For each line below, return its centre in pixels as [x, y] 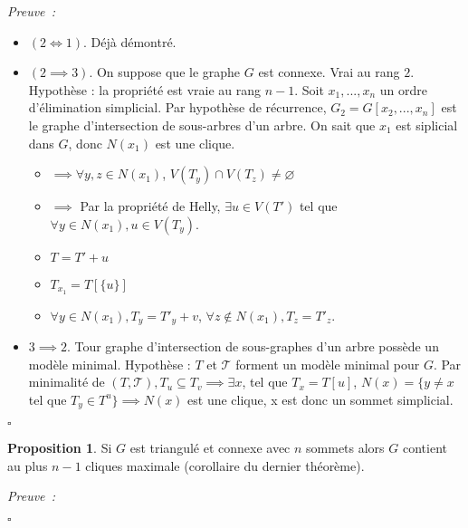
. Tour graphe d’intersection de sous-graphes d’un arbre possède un [253, 346]
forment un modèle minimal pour [328, 364]
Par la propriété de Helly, [150, 206]
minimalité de [67, 382]
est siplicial [427, 125]
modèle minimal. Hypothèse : [110, 364]
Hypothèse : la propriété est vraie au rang [144, 89]
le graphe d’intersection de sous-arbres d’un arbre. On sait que [202, 125]
